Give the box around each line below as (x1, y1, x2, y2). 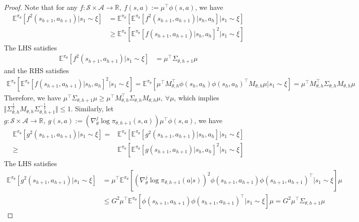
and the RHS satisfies (4, 65, 69, 76)
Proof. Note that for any (4, 2, 78, 12)
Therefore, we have (4, 92, 61, 102)
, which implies (174, 92, 219, 102)
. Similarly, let (71, 103, 114, 114)
